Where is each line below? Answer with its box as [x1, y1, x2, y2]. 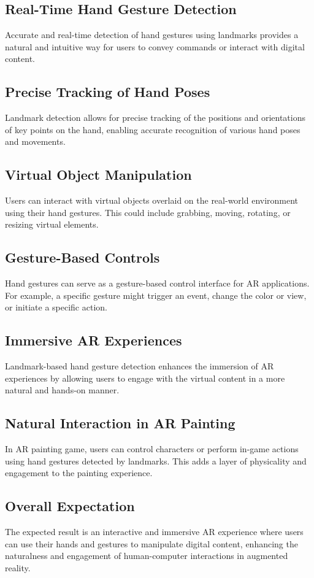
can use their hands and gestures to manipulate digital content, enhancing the [5, 537, 298, 550]
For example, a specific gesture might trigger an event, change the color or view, [5, 288, 307, 301]
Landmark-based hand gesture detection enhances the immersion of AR [5, 360, 274, 372]
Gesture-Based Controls [5, 248, 160, 267]
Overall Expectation [5, 496, 135, 515]
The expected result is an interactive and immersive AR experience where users [5, 525, 304, 538]
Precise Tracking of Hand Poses [5, 82, 210, 101]
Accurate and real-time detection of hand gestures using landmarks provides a [5, 28, 299, 41]
